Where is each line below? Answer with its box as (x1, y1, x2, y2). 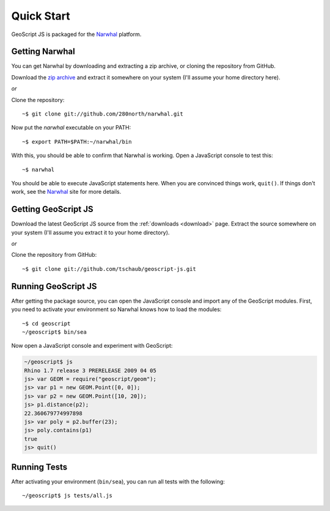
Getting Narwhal (11, 46, 76, 57)
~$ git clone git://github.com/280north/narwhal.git (22, 111, 183, 117)
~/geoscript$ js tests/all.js (22, 492, 113, 499)
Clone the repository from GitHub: (11, 251, 97, 259)
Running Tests (11, 461, 67, 472)
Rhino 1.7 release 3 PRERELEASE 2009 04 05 (24, 367, 157, 374)
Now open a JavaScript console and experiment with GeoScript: (11, 342, 173, 350)
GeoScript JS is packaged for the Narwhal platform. (11, 31, 142, 38)
